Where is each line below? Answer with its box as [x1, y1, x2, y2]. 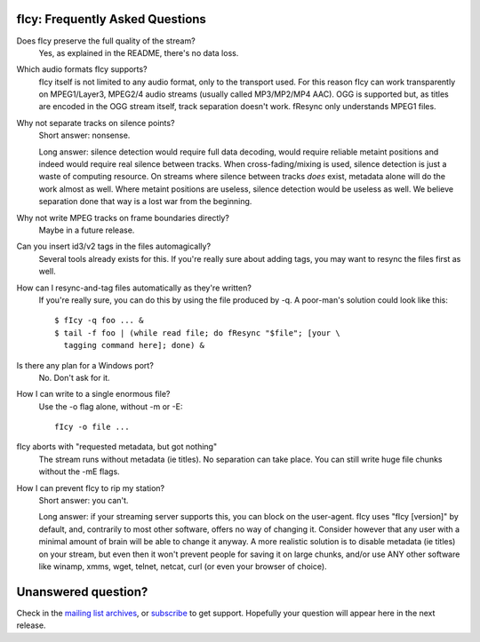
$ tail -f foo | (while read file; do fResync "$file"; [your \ [54, 328, 341, 337]
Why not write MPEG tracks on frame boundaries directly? [16, 212, 230, 223]
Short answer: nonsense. [38, 130, 131, 141]
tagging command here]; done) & [63, 340, 204, 351]
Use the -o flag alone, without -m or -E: [38, 400, 183, 412]
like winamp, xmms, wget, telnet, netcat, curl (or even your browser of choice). [38, 560, 328, 572]
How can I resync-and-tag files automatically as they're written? [16, 282, 252, 293]
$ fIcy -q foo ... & [54, 315, 144, 326]
